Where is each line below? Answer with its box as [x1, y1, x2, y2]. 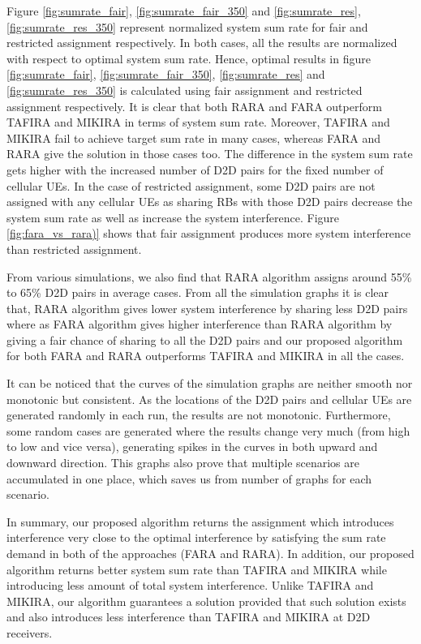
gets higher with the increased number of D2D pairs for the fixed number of [6, 161, 384, 178]
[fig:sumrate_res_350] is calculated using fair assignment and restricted [6, 81, 363, 98]
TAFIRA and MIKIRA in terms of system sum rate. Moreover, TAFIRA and [6, 114, 390, 131]
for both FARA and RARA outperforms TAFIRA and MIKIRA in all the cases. [6, 347, 405, 364]
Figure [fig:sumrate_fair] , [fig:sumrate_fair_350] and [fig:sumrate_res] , [6, 2, 361, 19]
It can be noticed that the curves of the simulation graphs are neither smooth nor [6, 375, 413, 392]
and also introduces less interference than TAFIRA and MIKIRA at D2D [6, 608, 371, 625]
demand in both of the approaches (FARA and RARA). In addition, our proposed [6, 545, 415, 561]
